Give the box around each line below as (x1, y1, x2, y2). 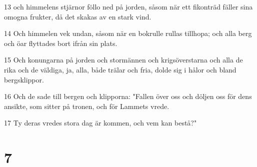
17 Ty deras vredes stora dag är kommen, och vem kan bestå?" (4, 117, 197, 128)
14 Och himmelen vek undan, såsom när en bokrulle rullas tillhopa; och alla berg (4, 28, 252, 38)
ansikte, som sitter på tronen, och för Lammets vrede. (4, 100, 169, 111)
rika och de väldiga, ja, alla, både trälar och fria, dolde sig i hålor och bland (4, 64, 236, 74)
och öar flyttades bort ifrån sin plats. (4, 37, 117, 48)
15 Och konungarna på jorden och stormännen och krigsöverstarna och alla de (4, 54, 243, 65)
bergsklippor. (4, 74, 44, 84)
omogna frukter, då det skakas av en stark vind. (4, 11, 151, 21)
